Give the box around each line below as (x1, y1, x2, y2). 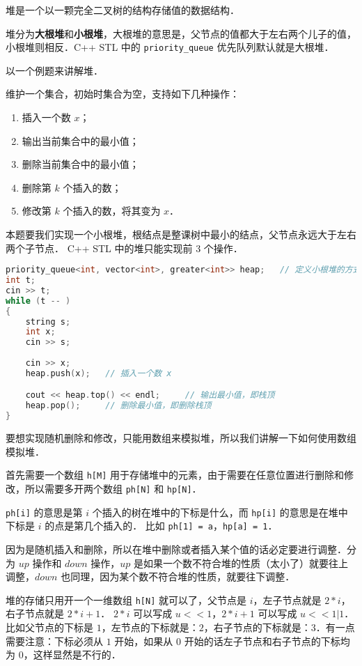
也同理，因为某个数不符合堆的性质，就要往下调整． (61, 569, 295, 584)
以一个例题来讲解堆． (6, 63, 103, 77)
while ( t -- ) (6, 295, 71, 306)
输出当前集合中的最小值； (22, 133, 139, 148)
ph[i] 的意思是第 (6, 504, 83, 519)
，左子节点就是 (253, 592, 322, 607)
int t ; (6, 275, 36, 286)
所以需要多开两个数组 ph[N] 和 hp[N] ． (24, 481, 202, 495)
